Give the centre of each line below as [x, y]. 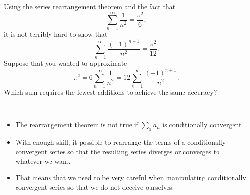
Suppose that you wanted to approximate [66, 63]
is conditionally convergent [202, 125]
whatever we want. [43, 161]
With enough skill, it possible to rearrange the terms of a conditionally [121, 142]
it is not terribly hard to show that [56, 34]
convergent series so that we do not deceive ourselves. [95, 187]
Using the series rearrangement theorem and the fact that [90, 6]
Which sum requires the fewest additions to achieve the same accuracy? [110, 92]
